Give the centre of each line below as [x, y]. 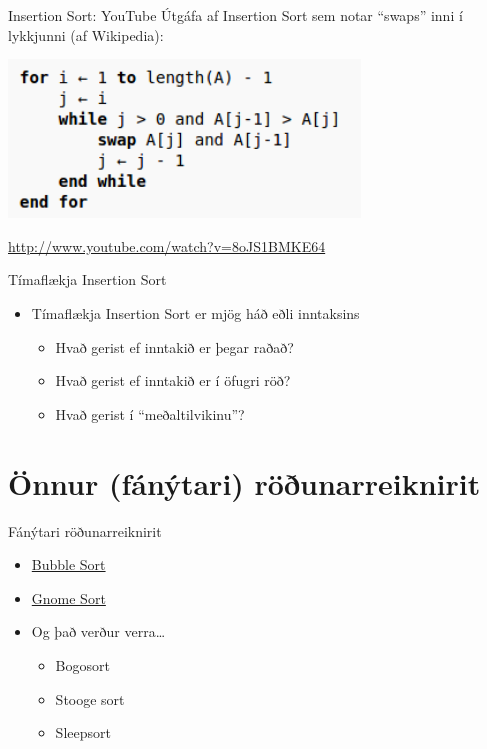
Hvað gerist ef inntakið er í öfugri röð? [173, 380]
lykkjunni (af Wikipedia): [86, 34]
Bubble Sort [68, 564]
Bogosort [82, 664]
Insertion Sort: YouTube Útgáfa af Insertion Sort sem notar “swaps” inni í [235, 15]
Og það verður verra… [98, 631]
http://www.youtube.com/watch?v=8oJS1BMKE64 [167, 245]
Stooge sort [90, 698]
